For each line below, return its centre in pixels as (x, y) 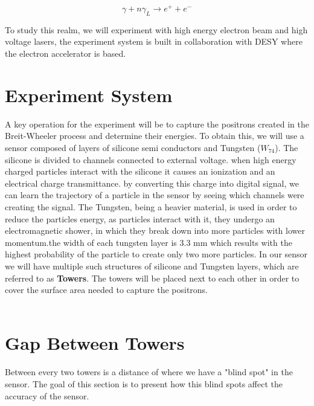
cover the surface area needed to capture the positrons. (107, 290)
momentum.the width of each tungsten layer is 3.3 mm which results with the (149, 242)
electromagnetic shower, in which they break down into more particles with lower (155, 230)
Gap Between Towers (95, 343)
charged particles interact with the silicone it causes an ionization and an (140, 171)
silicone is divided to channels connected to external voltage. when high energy (151, 159)
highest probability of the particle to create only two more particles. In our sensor (156, 254)
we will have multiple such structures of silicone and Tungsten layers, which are (152, 266)
